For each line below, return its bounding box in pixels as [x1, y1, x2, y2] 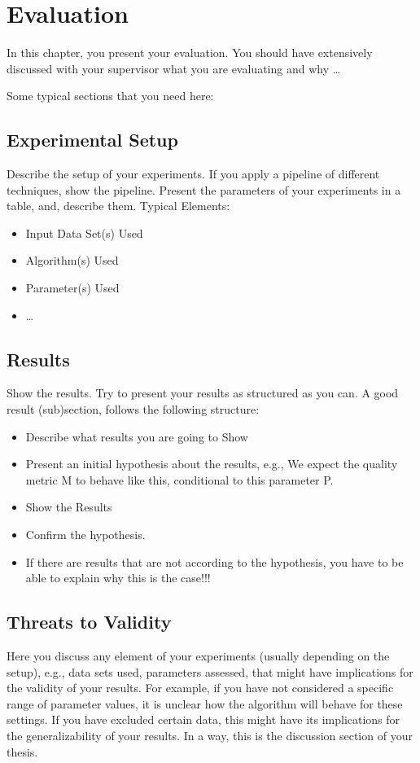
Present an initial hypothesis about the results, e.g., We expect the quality [25, 455, 398, 472]
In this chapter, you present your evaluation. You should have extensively [7, 44, 373, 61]
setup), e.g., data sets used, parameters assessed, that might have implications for [7, 663, 413, 680]
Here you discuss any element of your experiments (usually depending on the [7, 647, 390, 664]
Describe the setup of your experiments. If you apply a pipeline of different [7, 165, 380, 182]
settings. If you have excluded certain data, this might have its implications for [7, 711, 400, 728]
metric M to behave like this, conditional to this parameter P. [25, 471, 334, 488]
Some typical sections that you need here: [7, 87, 214, 104]
